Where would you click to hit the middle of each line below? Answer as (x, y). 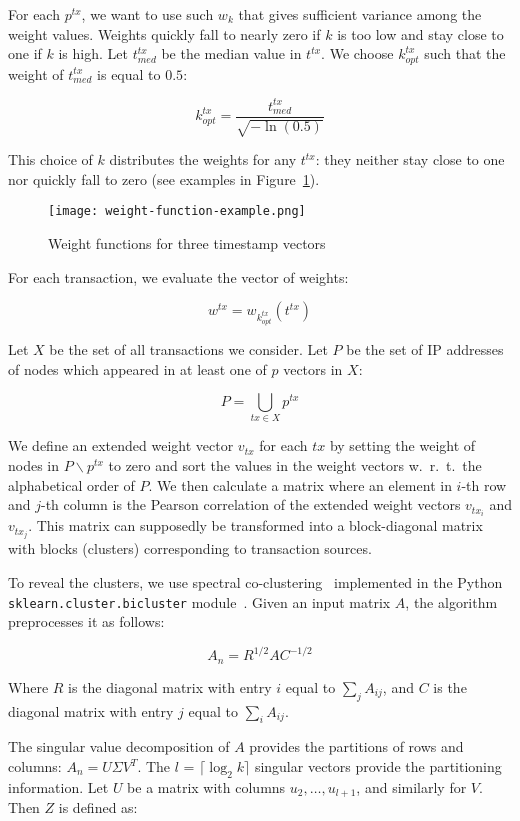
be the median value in (231, 53)
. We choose (357, 53)
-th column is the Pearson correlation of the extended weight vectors (251, 504)
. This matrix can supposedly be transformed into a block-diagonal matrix (255, 525)
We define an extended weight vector (121, 445)
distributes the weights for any (203, 159)
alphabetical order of (71, 484)
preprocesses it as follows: (86, 621)
